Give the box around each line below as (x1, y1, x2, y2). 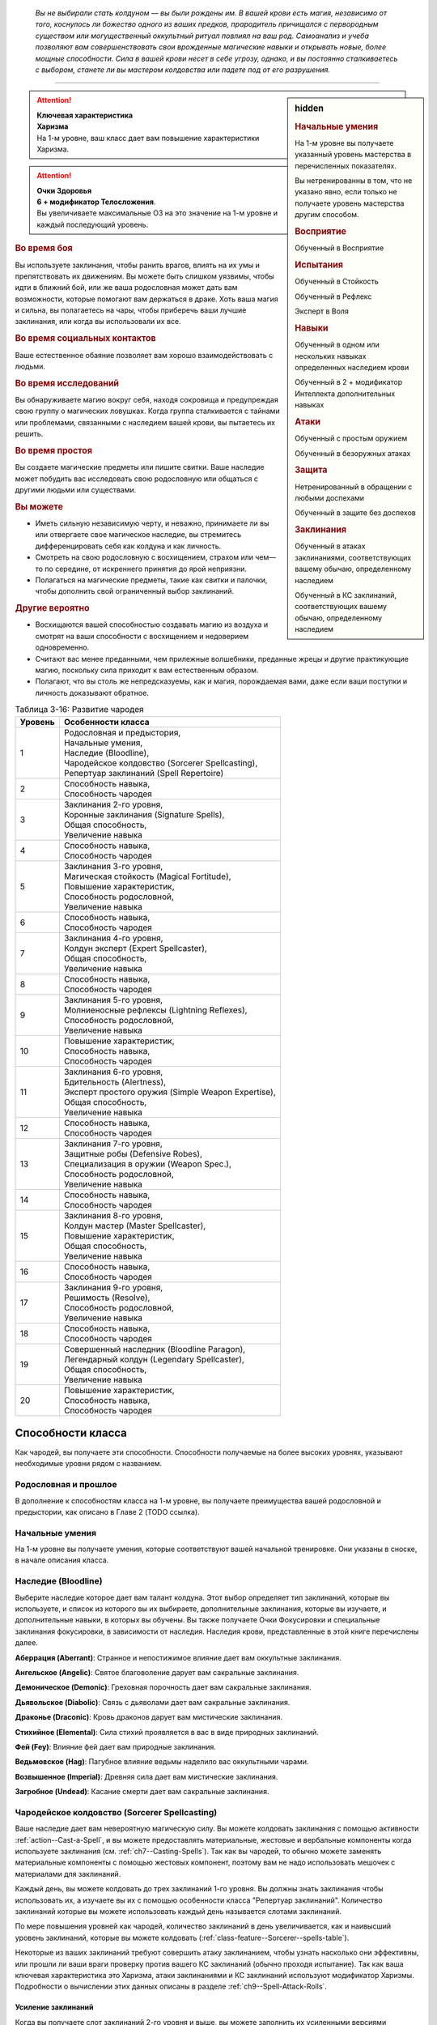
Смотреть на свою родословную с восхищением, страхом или (35, 552, 254, 562)
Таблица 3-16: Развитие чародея (15, 704, 145, 715)
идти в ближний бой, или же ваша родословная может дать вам (15, 283, 238, 292)
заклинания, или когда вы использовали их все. (15, 317, 181, 326)
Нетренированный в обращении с (295, 482, 413, 492)
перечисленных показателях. (295, 160, 397, 170)
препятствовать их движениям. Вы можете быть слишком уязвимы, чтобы (15, 271, 274, 281)
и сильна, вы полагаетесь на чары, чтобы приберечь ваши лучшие (15, 305, 247, 315)
